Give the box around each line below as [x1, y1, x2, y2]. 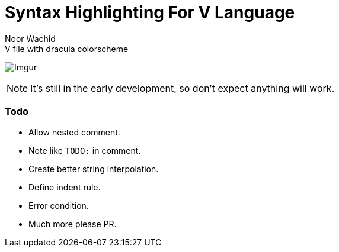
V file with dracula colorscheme [5, 43, 129, 54]
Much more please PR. [28, 218, 117, 229]
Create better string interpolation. [28, 163, 159, 174]
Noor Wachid [5, 33, 56, 44]
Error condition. [28, 200, 89, 211]
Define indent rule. [28, 182, 101, 192]
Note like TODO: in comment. [28, 145, 141, 156]
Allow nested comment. [28, 127, 120, 137]
